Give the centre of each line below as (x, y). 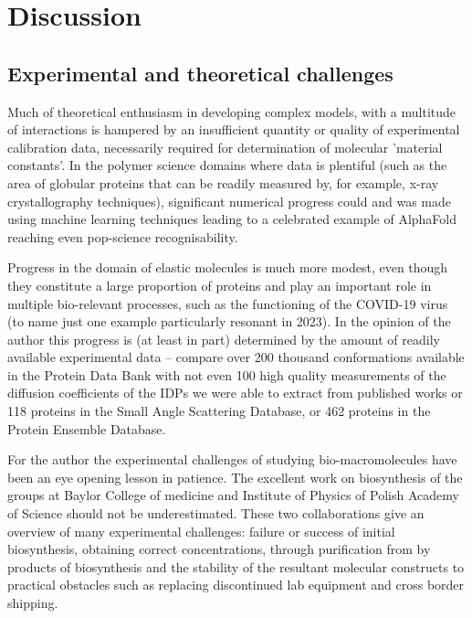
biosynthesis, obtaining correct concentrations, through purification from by (219, 549)
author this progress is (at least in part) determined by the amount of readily (224, 339)
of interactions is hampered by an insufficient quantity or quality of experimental (234, 129)
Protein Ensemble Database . (87, 428)
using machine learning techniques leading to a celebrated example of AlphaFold (232, 219)
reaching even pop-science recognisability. (123, 236)
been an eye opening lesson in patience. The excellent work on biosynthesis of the (235, 477)
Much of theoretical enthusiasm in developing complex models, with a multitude (232, 111)
